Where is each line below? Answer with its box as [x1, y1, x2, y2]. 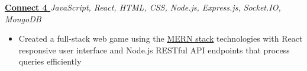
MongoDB [5, 12, 41, 25]
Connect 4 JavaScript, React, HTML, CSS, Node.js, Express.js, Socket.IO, [5, 1, 281, 13]
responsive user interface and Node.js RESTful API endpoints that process [18, 43, 290, 56]
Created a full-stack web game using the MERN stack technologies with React [18, 32, 303, 45]
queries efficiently [18, 55, 82, 67]
